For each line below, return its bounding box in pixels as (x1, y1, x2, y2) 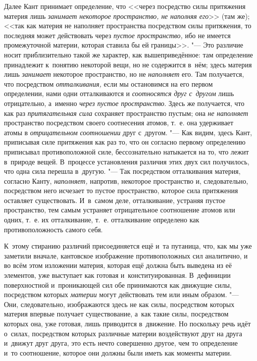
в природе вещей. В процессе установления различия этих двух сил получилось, (4, 156, 250, 166)
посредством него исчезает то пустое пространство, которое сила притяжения (4, 185, 238, 196)
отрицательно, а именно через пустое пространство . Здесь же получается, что (4, 98, 245, 108)
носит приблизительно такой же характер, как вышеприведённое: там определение (4, 49, 253, 59)
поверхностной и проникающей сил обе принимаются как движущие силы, (4, 279, 232, 290)
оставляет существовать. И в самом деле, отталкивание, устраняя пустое (4, 195, 225, 205)
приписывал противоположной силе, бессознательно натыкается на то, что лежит (4, 146, 249, 156)
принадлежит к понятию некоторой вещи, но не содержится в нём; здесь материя (4, 59, 252, 69)
